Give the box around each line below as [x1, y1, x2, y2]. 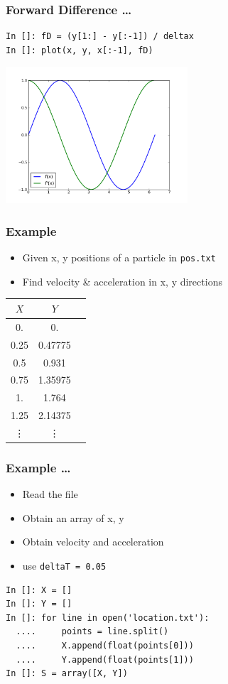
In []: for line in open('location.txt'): [6, 612, 210, 623]
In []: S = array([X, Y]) [6, 668, 128, 679]
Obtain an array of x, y [22, 510, 124, 525]
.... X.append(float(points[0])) [16, 641, 194, 651]
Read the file [22, 487, 78, 501]
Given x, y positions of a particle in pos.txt [22, 250, 216, 265]
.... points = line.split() [16, 626, 169, 637]
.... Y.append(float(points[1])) [16, 654, 194, 665]
